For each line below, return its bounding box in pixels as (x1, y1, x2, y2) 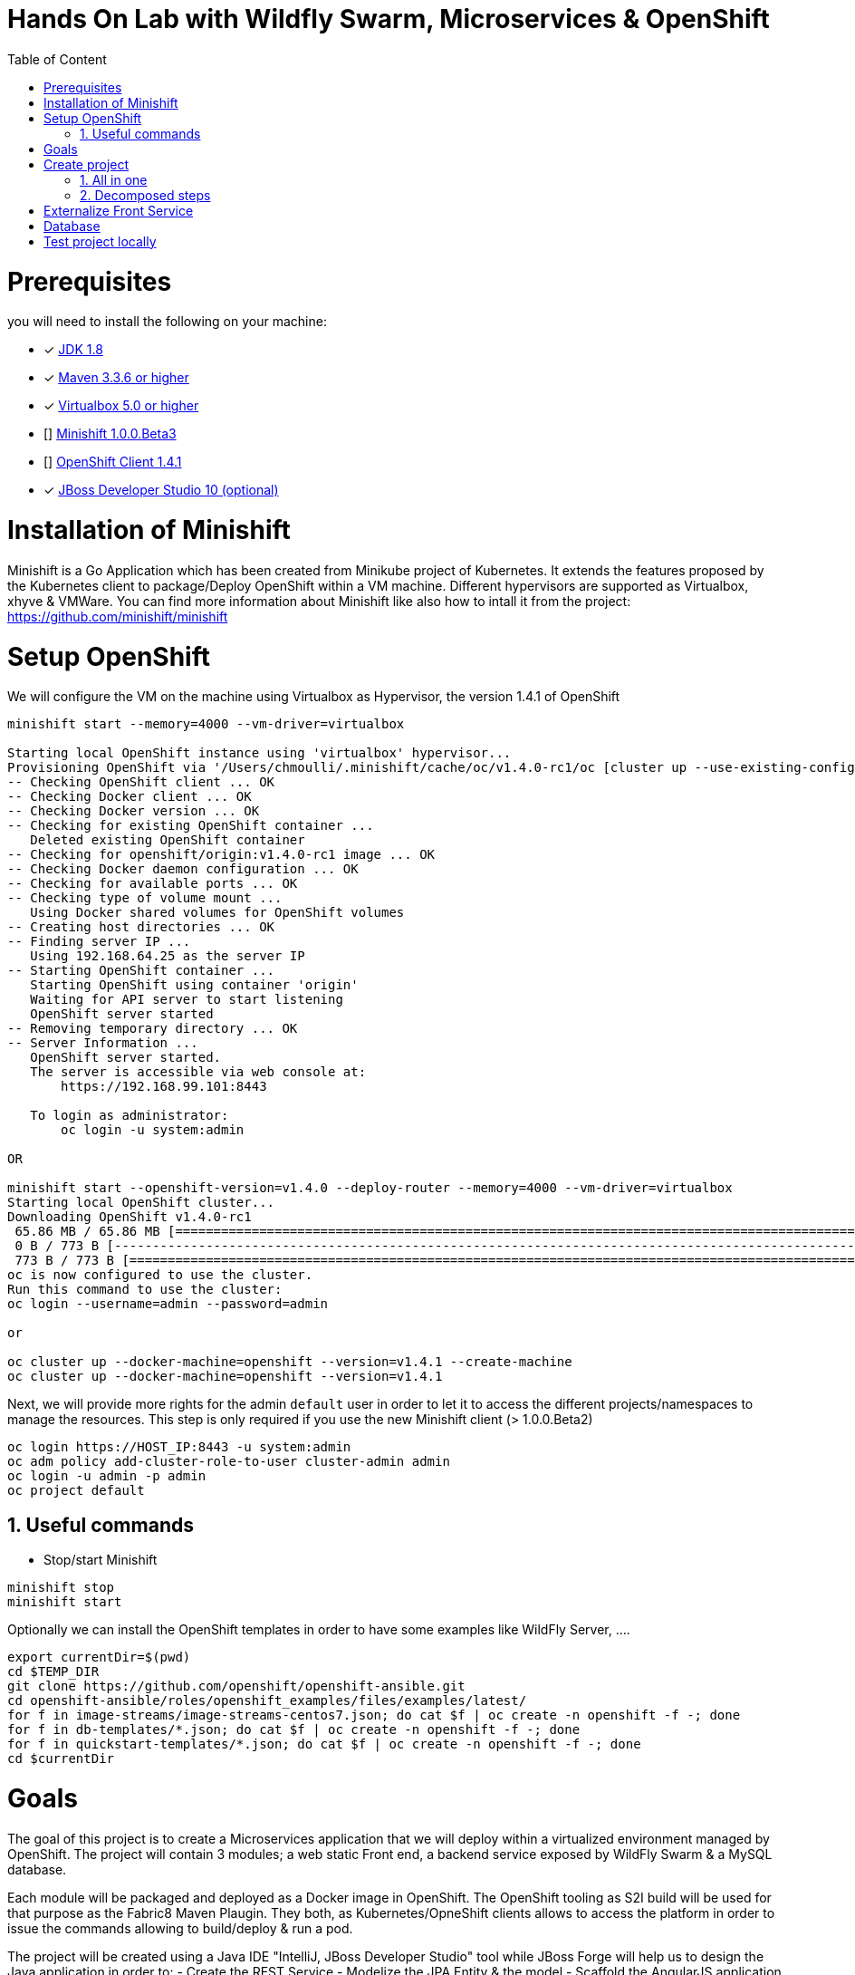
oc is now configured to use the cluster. (7, 1267, 313, 1283)
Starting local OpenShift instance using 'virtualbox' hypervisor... (7, 746, 512, 761)
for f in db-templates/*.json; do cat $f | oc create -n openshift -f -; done (7, 1722, 581, 1738)
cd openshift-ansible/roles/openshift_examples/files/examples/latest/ (7, 1693, 527, 1709)
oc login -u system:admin (61, 1122, 245, 1138)
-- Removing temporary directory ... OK (7, 1021, 298, 1036)
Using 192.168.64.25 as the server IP (30, 949, 305, 964)
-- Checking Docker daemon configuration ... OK (7, 862, 359, 877)
